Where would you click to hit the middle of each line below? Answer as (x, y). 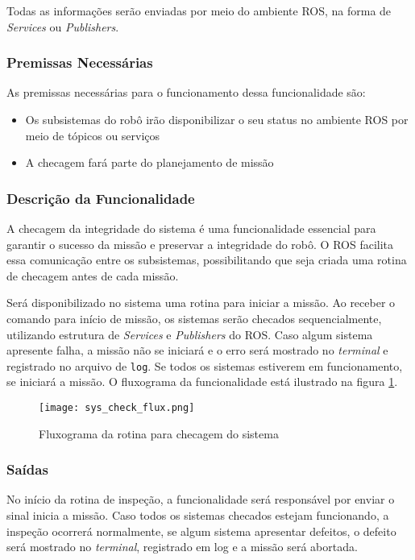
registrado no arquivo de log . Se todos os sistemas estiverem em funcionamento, (205, 365)
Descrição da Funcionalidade (101, 198)
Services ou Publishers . (63, 26)
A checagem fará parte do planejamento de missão (149, 162)
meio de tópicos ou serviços (93, 135)
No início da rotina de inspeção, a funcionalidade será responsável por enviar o (201, 499)
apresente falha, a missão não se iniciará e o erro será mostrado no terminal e (197, 350)
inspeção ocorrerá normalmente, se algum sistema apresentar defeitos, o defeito (201, 531)
